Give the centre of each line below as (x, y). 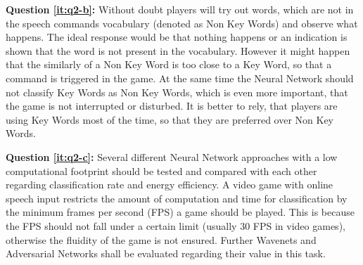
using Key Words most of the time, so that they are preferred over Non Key (170, 119)
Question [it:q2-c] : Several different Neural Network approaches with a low (172, 156)
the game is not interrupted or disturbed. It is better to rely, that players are (172, 106)
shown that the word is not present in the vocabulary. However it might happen (178, 50)
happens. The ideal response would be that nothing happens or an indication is (177, 37)
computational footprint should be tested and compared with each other (161, 170)
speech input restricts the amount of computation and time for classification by (177, 198)
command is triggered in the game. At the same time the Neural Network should (180, 78)
